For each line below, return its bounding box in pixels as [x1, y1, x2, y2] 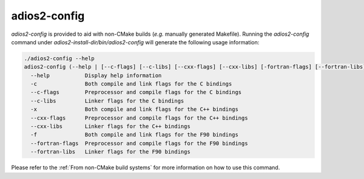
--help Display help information [30, 72, 162, 79]
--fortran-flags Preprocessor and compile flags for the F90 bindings [30, 140, 248, 147]
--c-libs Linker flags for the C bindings [30, 97, 184, 104]
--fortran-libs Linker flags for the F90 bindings [30, 149, 190, 155]
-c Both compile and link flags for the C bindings [30, 81, 232, 87]
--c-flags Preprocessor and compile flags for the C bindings [30, 89, 242, 96]
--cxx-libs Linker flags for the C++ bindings [30, 123, 190, 130]
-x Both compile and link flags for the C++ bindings [30, 106, 239, 113]
